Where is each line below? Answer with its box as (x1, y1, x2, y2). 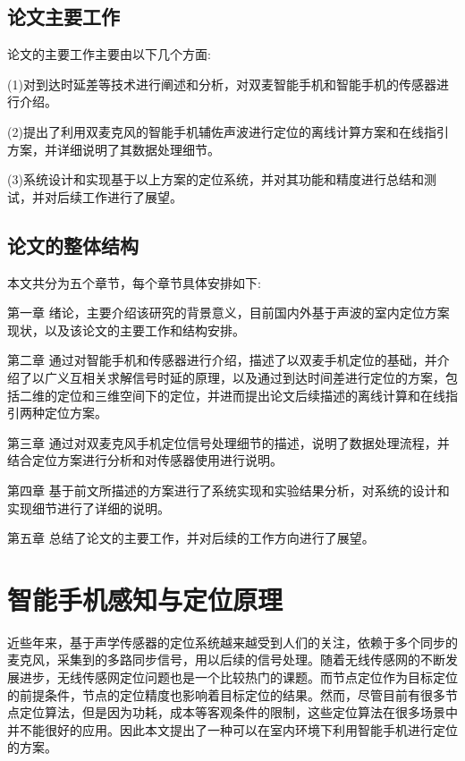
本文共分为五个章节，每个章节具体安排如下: (7, 273, 261, 292)
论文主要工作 (7, 3, 120, 30)
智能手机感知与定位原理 (7, 580, 283, 617)
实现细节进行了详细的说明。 (7, 498, 170, 517)
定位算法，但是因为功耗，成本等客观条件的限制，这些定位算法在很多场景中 (19, 703, 458, 722)
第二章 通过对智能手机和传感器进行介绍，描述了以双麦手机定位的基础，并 (7, 351, 437, 369)
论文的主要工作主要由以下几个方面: (7, 45, 211, 63)
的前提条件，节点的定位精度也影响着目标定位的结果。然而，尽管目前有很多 (7, 685, 445, 704)
